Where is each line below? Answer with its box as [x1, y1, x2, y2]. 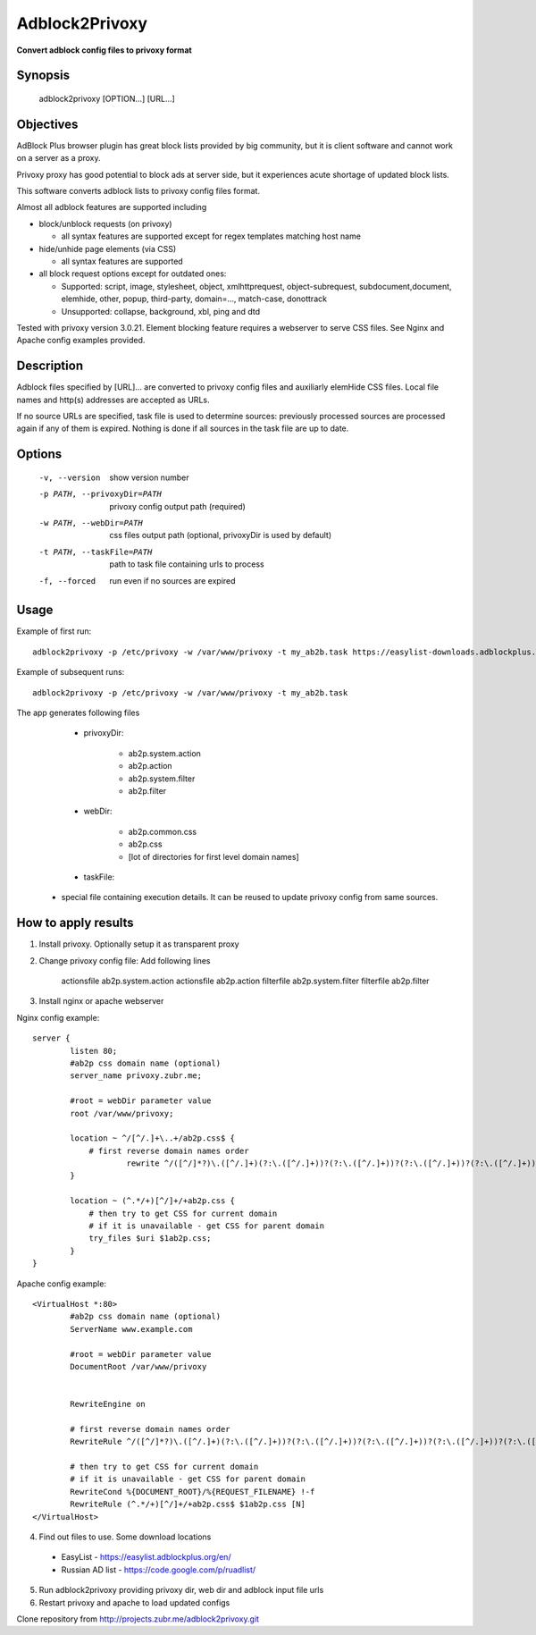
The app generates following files [16, 707, 140, 719]
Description [16, 358, 84, 374]
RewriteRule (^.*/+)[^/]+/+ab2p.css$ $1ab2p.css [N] [70, 1499, 306, 1510]
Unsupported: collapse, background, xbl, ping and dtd [61, 306, 261, 316]
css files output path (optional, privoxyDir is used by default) [109, 530, 332, 541]
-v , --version [38, 472, 101, 483]
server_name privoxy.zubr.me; [70, 1071, 203, 1081]
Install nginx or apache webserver [38, 996, 164, 1007]
